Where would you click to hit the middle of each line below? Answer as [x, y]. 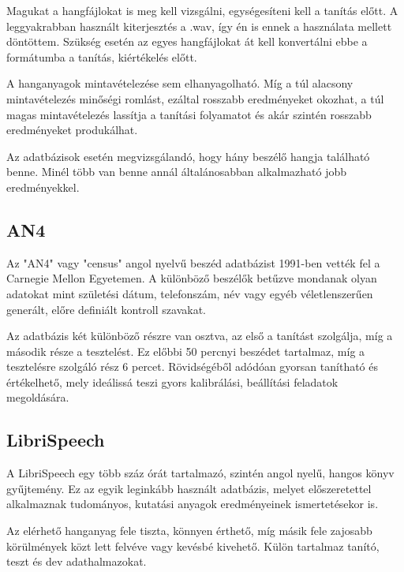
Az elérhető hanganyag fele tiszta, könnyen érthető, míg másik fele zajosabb [189, 531]
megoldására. [38, 397]
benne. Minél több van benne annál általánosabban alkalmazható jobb [177, 172]
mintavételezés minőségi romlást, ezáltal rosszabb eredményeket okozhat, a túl [195, 98]
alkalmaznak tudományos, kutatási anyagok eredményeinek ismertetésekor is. [193, 504]
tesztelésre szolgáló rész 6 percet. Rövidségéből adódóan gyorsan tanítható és [193, 366]
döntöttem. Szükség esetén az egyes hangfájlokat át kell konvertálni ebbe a [187, 41]
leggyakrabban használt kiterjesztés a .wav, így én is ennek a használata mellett [199, 26]
